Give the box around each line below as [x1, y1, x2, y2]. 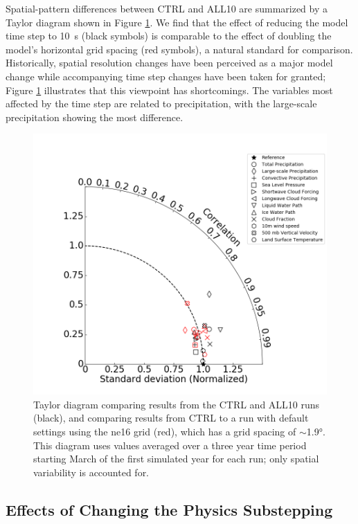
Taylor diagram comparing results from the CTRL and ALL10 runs [33, 397, 320, 411]
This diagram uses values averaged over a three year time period [33, 437, 307, 452]
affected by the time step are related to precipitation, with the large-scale [6, 96, 317, 111]
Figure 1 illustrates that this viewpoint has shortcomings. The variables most [6, 82, 333, 97]
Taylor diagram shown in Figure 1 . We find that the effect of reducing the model [6, 15, 348, 29]
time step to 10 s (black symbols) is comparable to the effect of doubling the [6, 28, 332, 43]
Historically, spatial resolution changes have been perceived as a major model [6, 55, 333, 70]
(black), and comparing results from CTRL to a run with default [33, 410, 309, 425]
